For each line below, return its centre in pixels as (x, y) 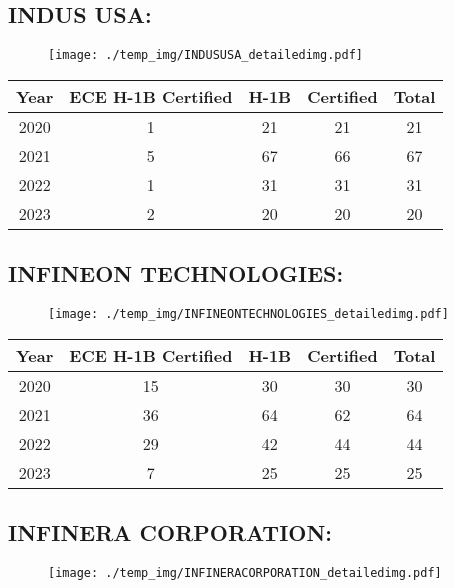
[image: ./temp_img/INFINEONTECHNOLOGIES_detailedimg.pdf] (248, 314)
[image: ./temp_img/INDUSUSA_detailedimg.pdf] (205, 55)
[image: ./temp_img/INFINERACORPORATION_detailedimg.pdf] (245, 572)
